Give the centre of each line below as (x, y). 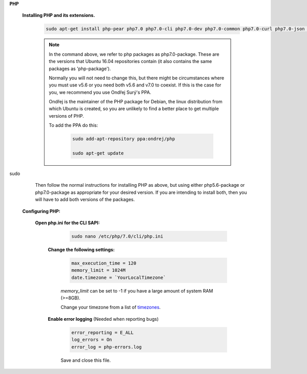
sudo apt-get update (98, 153)
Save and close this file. (86, 360)
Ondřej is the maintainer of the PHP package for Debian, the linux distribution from (136, 102)
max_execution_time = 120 (104, 263)
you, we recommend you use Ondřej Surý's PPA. (100, 92)
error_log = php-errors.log (106, 347)
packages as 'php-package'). (80, 69)
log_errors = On (92, 340)
